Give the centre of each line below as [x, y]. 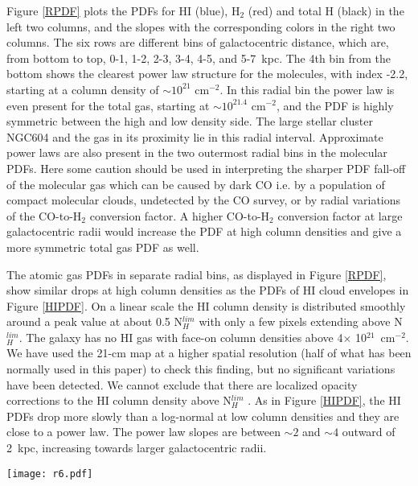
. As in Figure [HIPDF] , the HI [324, 400]
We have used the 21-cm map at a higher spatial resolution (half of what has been [209, 353]
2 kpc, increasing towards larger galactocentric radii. [137, 448]
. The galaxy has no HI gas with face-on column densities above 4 [181, 337]
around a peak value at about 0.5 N [95, 321]
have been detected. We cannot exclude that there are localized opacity [182, 384]
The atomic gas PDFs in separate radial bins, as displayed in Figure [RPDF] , [197, 274]
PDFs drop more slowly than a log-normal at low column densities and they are [203, 416]
